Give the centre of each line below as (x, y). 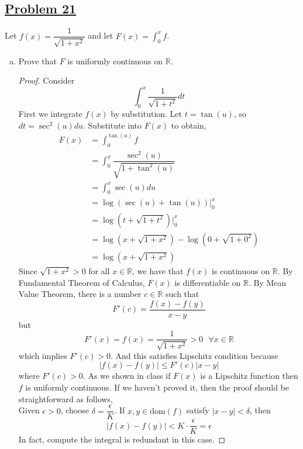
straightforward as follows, (66, 398)
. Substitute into (112, 125)
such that (183, 294)
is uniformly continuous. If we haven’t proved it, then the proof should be (157, 387)
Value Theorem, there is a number (80, 294)
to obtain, (189, 125)
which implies (43, 355)
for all (99, 270)
